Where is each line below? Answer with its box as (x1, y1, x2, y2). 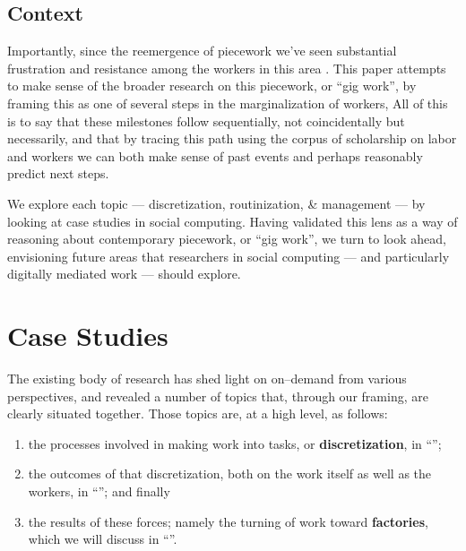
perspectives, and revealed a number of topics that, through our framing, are (7, 386, 428, 405)
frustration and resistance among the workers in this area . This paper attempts (7, 58, 446, 77)
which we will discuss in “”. (28, 529, 177, 548)
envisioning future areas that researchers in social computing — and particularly (7, 246, 450, 265)
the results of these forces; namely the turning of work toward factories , (28, 512, 428, 530)
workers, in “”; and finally (28, 482, 170, 501)
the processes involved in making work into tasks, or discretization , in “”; (28, 434, 442, 452)
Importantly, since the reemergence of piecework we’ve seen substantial (7, 41, 397, 60)
